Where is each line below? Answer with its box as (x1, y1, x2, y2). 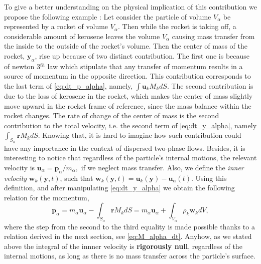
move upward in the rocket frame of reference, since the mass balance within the (4, 100, 251, 111)
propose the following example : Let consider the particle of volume (4, 11, 211, 22)
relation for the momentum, (4, 192, 89, 202)
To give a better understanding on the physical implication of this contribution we (4, 2, 257, 12)
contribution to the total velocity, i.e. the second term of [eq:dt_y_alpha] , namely (4, 120, 257, 130)
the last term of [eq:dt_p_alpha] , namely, (4, 80, 133, 91)
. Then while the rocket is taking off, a (117, 21, 236, 32)
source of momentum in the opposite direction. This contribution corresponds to (4, 71, 251, 81)
